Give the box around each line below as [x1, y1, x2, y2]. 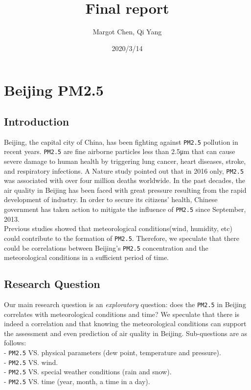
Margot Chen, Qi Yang [92, 26, 162, 37]
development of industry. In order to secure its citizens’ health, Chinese [4, 194, 218, 205]
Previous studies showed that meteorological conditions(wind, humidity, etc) [4, 223, 232, 234]
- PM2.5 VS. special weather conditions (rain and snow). [4, 366, 172, 377]
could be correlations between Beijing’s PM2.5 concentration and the [4, 242, 208, 253]
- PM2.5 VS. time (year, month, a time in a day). [4, 376, 150, 386]
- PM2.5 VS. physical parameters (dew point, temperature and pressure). [4, 347, 221, 358]
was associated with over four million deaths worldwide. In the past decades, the [4, 175, 245, 185]
